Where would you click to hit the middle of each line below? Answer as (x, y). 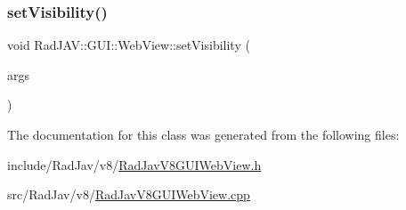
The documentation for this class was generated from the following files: (203, 134)
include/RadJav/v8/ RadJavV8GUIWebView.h (134, 164)
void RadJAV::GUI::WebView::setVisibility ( (129, 45)
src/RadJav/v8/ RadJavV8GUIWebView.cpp (129, 194)
